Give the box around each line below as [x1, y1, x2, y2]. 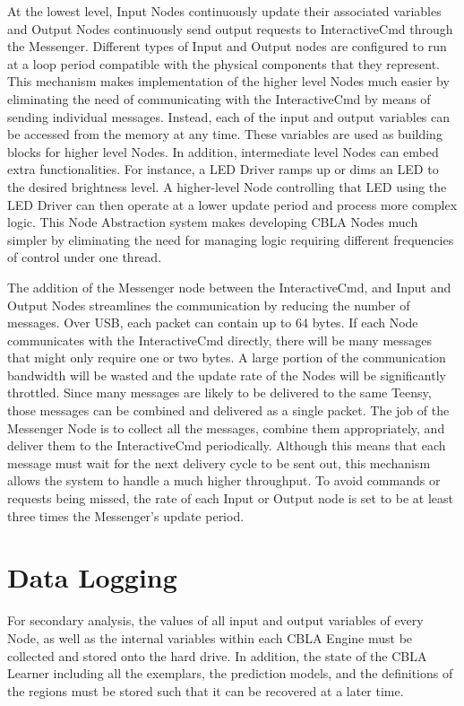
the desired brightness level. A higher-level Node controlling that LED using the [7, 177, 447, 196]
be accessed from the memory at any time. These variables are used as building [7, 125, 443, 144]
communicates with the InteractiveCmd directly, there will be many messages [7, 330, 433, 349]
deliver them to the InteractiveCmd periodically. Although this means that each [7, 436, 446, 455]
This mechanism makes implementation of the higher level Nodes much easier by [7, 72, 450, 91]
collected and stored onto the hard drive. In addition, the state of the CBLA [7, 646, 427, 665]
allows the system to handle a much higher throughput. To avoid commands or [7, 471, 441, 490]
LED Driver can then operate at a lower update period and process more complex [7, 195, 458, 214]
